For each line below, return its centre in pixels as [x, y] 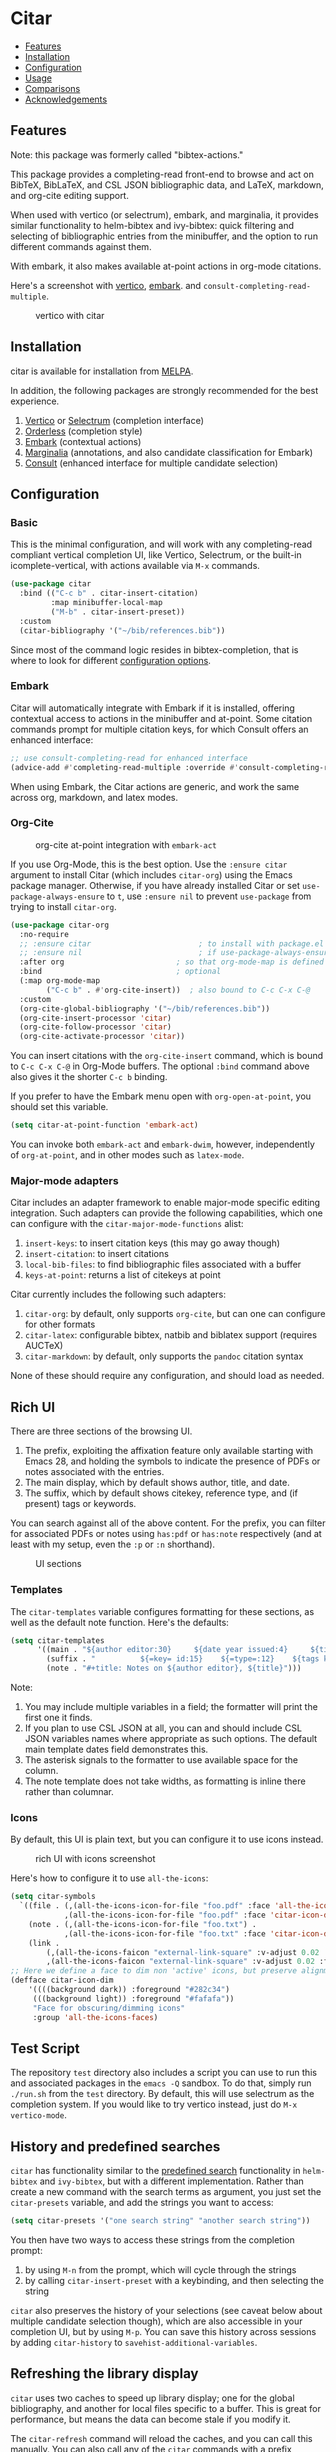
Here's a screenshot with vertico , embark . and [106, 285]
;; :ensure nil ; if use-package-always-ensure [176, 953]
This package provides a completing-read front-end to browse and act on [162, 174]
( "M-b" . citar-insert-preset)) [118, 612]
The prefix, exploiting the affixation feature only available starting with [169, 1451]
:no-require [44, 934]
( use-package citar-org [60, 925]
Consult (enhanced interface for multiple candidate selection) [151, 463]
